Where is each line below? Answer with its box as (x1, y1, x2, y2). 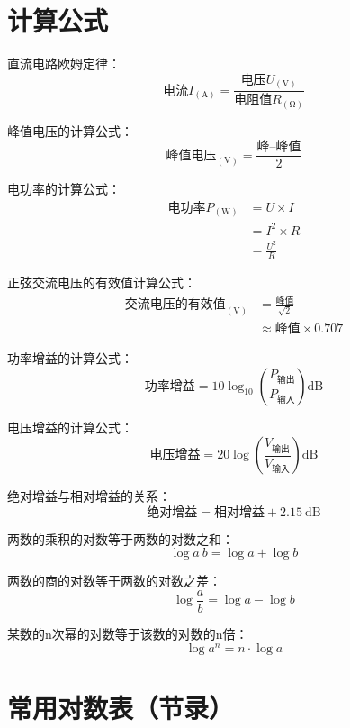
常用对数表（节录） (7, 688, 235, 725)
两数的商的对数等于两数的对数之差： (7, 571, 221, 590)
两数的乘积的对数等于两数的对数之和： (7, 529, 234, 548)
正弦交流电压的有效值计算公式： (7, 272, 196, 291)
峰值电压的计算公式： (7, 121, 133, 140)
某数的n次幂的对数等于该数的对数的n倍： (7, 623, 248, 642)
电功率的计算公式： (7, 179, 121, 198)
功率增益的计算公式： (7, 348, 133, 367)
